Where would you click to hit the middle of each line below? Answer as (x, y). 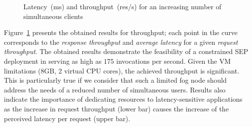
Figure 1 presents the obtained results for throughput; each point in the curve (121, 32)
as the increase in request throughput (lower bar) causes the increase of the (116, 108)
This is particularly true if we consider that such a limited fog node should (116, 80)
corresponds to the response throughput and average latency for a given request (121, 42)
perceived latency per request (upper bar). (67, 118)
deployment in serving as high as (53, 61)
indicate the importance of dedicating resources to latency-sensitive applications (123, 99)
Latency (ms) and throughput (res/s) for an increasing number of (122, 6)
